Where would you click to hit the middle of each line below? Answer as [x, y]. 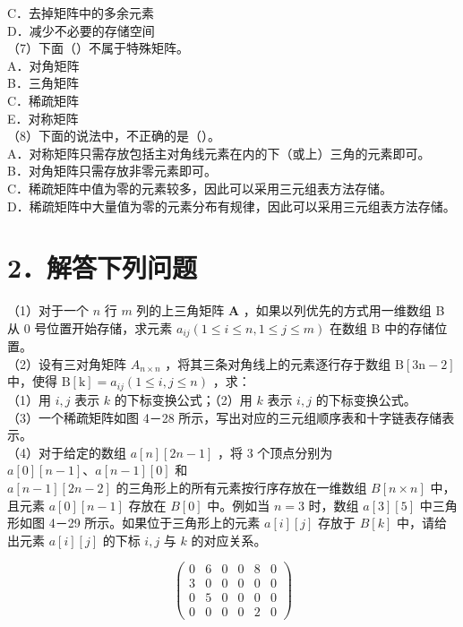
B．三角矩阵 [43, 83]
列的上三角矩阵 [180, 310]
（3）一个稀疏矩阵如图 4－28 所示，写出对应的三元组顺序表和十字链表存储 [225, 417]
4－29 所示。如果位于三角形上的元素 [154, 523]
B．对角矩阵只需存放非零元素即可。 [112, 171]
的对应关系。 [229, 540]
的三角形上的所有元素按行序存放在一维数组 [241, 487]
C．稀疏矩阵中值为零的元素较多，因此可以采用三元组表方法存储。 [200, 188]
